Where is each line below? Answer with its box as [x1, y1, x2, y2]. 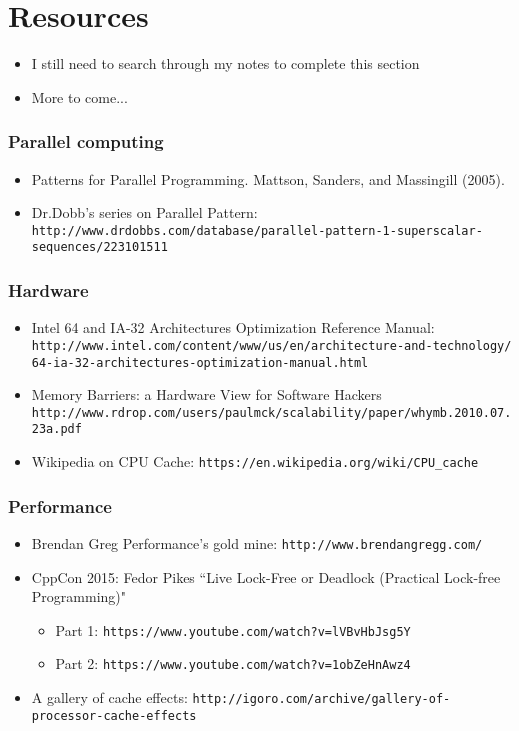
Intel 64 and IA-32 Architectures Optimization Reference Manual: [31, 317, 435, 338]
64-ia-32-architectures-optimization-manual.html [31, 355, 369, 370]
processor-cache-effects [31, 708, 197, 723]
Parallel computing [8, 129, 164, 154]
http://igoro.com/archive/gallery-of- [192, 692, 451, 707]
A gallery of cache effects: [31, 687, 188, 708]
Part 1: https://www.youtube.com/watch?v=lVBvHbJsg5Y [55, 619, 411, 640]
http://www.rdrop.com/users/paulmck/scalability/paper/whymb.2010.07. [31, 405, 512, 420]
